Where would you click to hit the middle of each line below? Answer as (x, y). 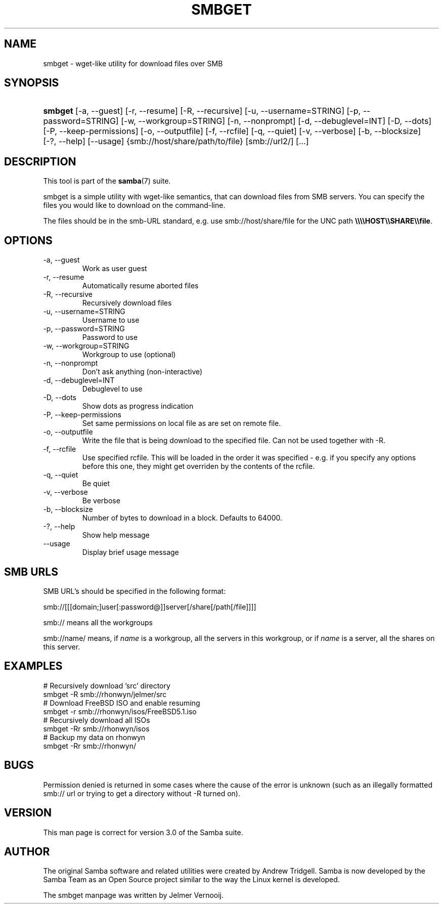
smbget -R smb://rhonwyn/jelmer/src (105, 694)
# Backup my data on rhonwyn (94, 737)
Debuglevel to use (112, 389)
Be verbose (101, 501)
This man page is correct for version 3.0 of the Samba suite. (143, 832)
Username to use (111, 320)
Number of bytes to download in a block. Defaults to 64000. (182, 518)
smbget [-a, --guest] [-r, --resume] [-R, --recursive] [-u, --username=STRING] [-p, (202, 111)
